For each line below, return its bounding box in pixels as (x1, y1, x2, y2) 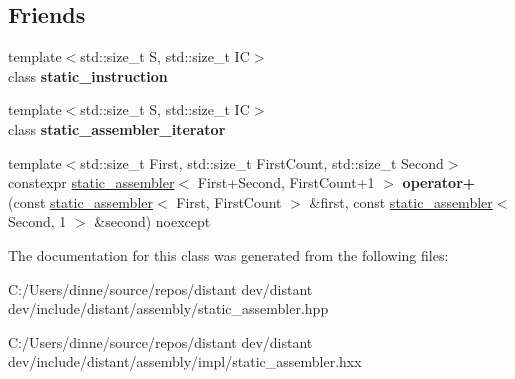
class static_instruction (8, 65, 168, 86)
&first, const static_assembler (309, 191, 493, 212)
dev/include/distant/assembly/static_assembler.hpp (8, 298, 329, 319)
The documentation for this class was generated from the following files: (8, 244, 449, 265)
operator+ (402, 172, 476, 193)
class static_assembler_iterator (8, 118, 226, 139)
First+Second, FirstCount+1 (197, 172, 375, 193)
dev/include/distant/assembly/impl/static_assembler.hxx (8, 351, 362, 372)
